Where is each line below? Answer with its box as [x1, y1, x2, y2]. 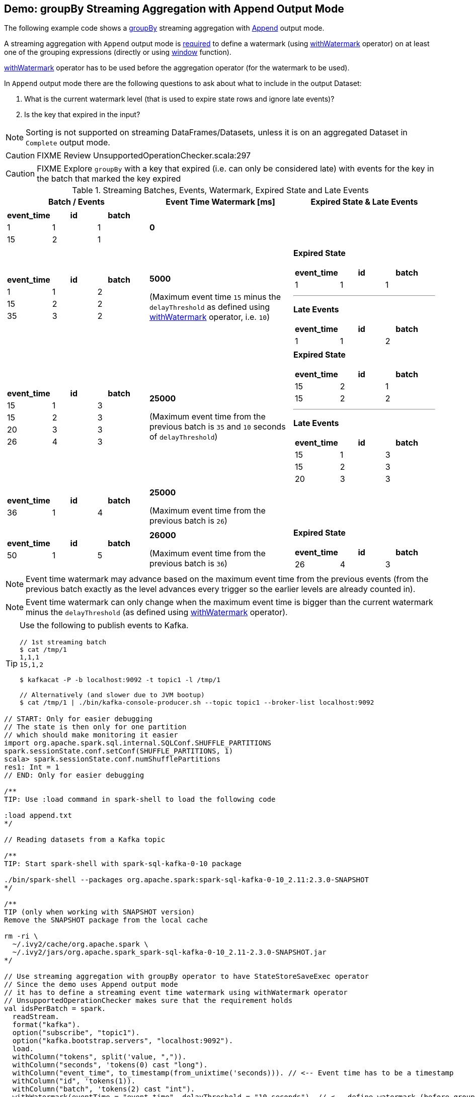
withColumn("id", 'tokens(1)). [12, 1077, 136, 1085]
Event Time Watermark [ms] [166, 197, 275, 207]
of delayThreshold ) [149, 432, 218, 442]
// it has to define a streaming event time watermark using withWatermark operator [4, 988, 348, 997]
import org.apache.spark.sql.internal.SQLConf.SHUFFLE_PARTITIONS [4, 739, 272, 747]
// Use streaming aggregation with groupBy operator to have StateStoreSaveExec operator [4, 972, 369, 981]
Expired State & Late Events [310, 197, 418, 207]
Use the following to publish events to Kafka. [20, 620, 189, 631]
